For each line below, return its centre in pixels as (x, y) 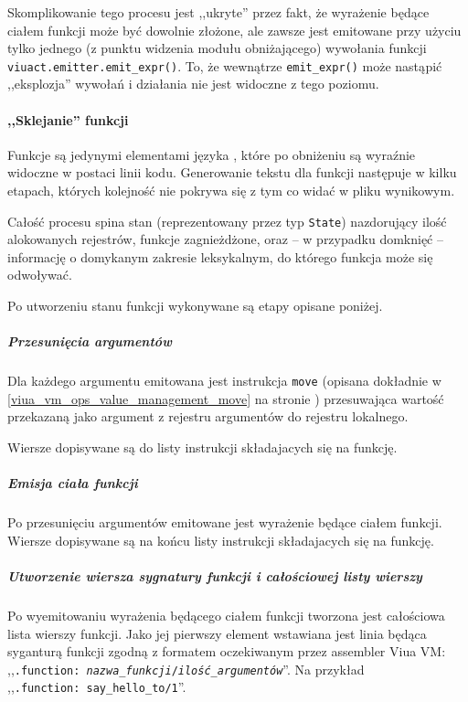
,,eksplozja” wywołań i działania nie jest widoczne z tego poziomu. (193, 84)
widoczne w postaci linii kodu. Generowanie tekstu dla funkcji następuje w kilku (232, 172)
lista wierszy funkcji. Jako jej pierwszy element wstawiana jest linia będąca (217, 633)
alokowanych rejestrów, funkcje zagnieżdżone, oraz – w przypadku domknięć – (225, 239)
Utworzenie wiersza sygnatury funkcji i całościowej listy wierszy (215, 575)
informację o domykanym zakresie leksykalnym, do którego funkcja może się (220, 256)
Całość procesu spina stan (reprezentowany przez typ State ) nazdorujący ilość (227, 221)
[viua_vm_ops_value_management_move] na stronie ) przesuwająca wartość (226, 398)
